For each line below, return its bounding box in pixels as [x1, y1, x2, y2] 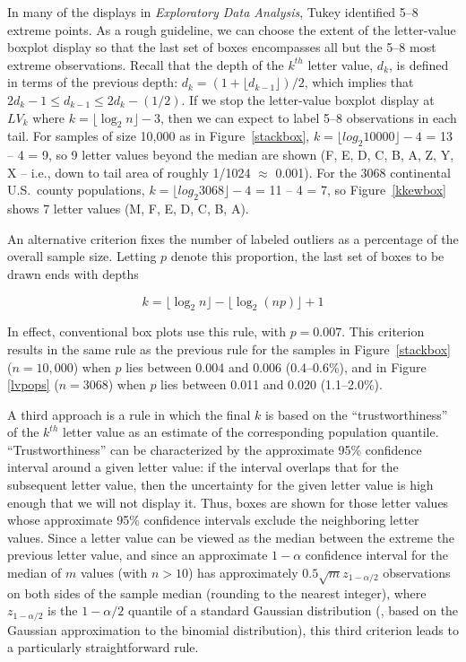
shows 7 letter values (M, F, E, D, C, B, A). [7, 199, 249, 218]
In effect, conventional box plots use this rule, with [7, 322, 286, 341]
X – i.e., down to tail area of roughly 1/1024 [7, 162, 251, 181]
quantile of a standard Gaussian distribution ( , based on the [127, 601, 459, 620]
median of [7, 563, 62, 582]
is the [47, 601, 78, 620]
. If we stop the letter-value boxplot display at [181, 90, 435, 109]
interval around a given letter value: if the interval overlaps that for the [7, 457, 399, 476]
